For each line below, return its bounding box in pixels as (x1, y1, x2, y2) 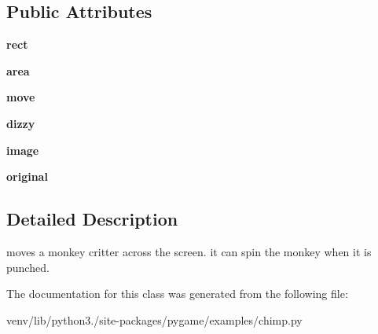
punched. (6, 259, 50, 275)
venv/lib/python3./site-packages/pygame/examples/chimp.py (6, 311, 303, 328)
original (6, 168, 48, 185)
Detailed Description (6, 207, 178, 231)
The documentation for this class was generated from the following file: (6, 285, 348, 302)
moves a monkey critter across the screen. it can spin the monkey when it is (6, 243, 372, 259)
